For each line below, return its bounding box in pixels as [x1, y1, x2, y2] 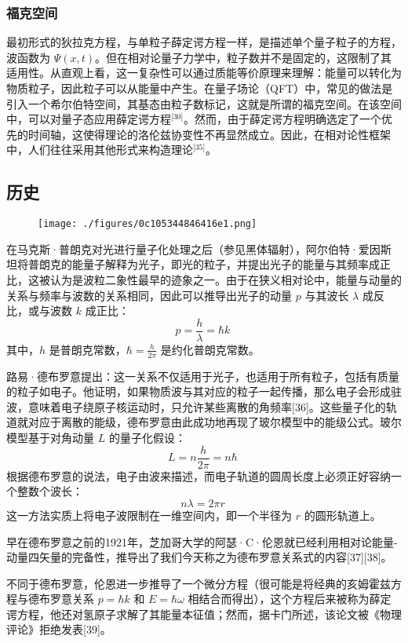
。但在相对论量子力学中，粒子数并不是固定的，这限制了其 [95, 49, 392, 65]
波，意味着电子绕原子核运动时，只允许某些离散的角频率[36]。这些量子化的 [6, 398, 386, 415]
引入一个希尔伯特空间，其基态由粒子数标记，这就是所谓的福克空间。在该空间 [6, 95, 402, 111]
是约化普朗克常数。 [160, 341, 260, 357]
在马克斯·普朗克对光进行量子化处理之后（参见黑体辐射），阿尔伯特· [6, 240, 359, 257]
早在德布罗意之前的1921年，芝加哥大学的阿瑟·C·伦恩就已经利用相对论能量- [6, 533, 398, 550]
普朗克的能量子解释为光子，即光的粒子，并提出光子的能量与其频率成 [27, 256, 380, 272]
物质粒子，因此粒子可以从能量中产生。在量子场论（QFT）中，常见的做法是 [6, 80, 393, 96]
